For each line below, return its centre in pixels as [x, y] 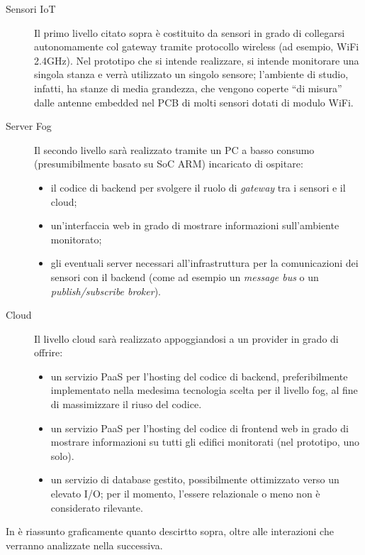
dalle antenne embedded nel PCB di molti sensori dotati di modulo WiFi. [194, 102]
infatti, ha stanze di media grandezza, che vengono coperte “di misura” [188, 88]
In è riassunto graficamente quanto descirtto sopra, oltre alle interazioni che [170, 531]
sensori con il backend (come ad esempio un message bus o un [185, 276]
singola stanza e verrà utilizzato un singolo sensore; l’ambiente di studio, [191, 74]
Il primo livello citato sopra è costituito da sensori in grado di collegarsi [190, 32]
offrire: [49, 352]
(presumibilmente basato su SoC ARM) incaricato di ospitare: [169, 164]
